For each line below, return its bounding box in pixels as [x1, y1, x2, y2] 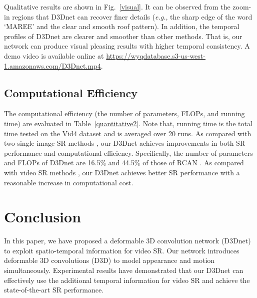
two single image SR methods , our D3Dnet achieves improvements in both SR [4, 138, 245, 148]
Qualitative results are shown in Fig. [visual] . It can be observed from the [4, 2, 230, 12]
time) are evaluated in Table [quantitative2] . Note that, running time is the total [4, 118, 252, 128]
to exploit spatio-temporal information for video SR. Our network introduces [4, 245, 239, 255]
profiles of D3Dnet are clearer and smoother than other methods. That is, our [4, 31, 242, 41]
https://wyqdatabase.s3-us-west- [106, 50, 205, 61]
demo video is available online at [4, 50, 104, 61]
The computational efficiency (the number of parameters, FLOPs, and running [4, 108, 245, 119]
